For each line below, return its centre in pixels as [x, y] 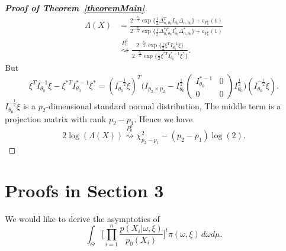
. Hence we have [163, 118]
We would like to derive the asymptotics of [82, 218]
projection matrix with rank [56, 118]
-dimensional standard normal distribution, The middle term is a [163, 105]
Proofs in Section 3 [84, 190]
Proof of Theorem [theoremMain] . [76, 8]
